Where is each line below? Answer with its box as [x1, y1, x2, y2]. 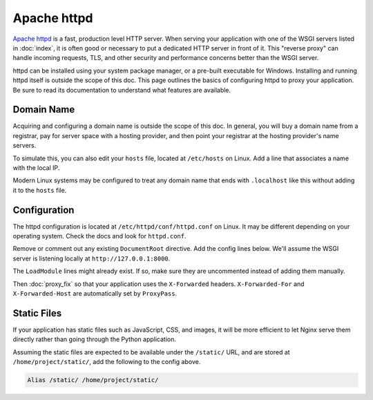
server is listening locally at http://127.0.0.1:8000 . [12, 254, 171, 263]
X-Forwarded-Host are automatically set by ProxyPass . [12, 289, 178, 297]
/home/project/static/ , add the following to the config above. [12, 358, 201, 366]
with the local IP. [12, 163, 60, 172]
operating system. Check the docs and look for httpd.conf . [12, 232, 186, 240]
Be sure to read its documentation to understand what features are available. [12, 86, 231, 94]
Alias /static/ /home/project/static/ [27, 377, 159, 384]
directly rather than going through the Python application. [12, 335, 176, 343]
